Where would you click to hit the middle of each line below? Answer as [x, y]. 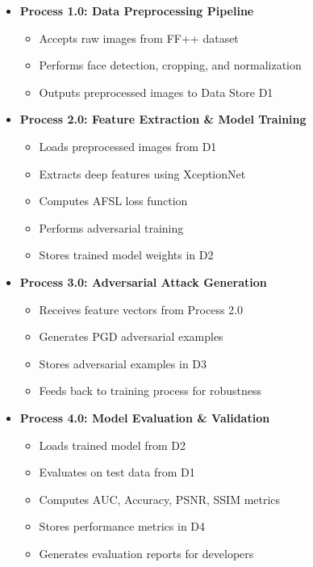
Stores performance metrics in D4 [122, 526]
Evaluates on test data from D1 [117, 472]
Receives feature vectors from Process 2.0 [141, 309]
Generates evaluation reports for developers [146, 553]
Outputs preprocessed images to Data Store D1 [156, 92]
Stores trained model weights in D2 [126, 255]
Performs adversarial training [111, 227]
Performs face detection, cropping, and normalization [170, 65]
